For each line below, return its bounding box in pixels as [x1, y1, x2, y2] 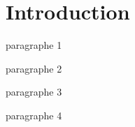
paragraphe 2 [6, 61, 62, 75]
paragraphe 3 [6, 84, 62, 99]
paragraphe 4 [6, 107, 62, 122]
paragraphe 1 [6, 38, 62, 52]
